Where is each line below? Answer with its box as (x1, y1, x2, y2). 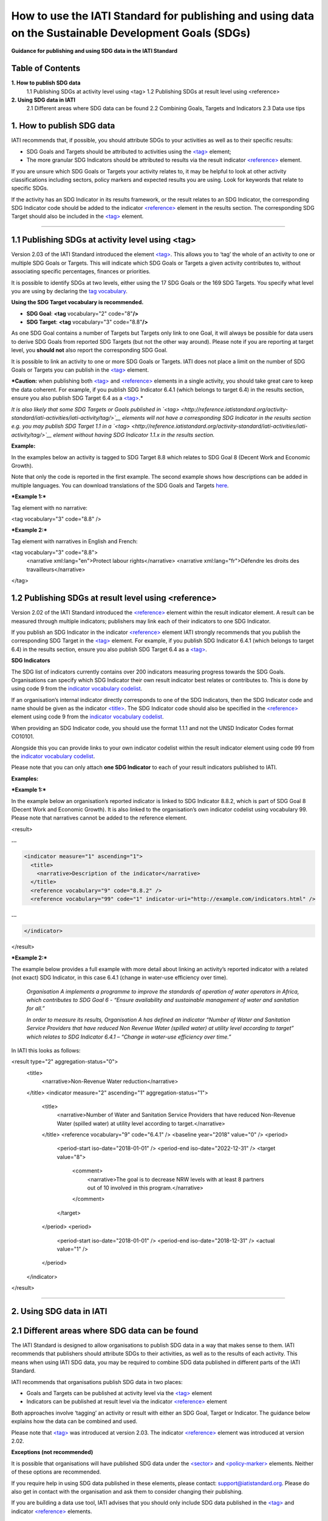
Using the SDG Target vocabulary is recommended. (11, 299, 144, 306)
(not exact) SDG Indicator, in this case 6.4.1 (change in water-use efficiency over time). (11, 974, 228, 981)
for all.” (26, 1004, 45, 1012)
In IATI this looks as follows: (11, 1046, 81, 1054)
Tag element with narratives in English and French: (11, 537, 138, 545)
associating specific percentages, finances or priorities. (11, 268, 151, 275)
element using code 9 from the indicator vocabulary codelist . (11, 713, 164, 720)
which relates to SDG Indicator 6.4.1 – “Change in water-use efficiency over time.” (26, 1033, 231, 1040)
